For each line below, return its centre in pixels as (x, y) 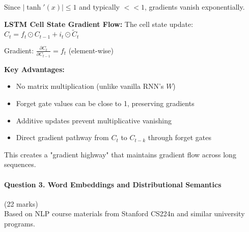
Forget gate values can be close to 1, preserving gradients (105, 103)
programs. (20, 223)
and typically (100, 7)
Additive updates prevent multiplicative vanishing (94, 120)
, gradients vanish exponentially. (195, 7)
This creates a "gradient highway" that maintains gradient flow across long (120, 154)
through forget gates (179, 137)
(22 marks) (21, 203)
